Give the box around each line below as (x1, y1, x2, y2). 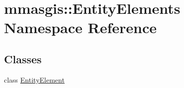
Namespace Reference (4, 17, 157, 38)
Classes (4, 51, 42, 66)
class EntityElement (4, 74, 65, 85)
